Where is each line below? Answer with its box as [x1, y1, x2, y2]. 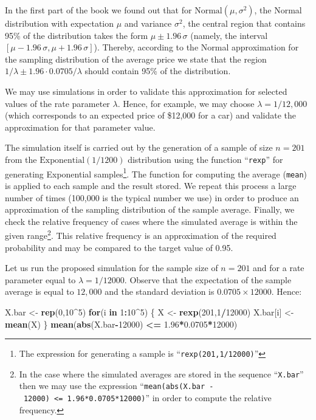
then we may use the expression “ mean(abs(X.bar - [19, 379, 214, 392]
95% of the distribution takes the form [5, 29, 148, 41]
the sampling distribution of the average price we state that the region [5, 52, 267, 65]
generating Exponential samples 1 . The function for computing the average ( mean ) [5, 165, 307, 180]
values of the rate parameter [5, 97, 110, 109]
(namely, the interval [190, 29, 268, 41]
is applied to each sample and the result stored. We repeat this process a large [5, 179, 297, 191]
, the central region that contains [182, 17, 306, 29]
